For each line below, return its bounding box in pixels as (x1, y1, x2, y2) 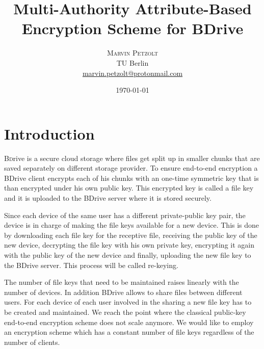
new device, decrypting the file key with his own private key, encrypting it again (4, 239, 254, 250)
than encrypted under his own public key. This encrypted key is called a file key (4, 182, 254, 193)
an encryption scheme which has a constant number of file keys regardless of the (4, 327, 254, 337)
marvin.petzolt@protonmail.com (82, 67, 183, 78)
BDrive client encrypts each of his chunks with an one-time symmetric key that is (4, 172, 259, 183)
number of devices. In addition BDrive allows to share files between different (4, 286, 243, 297)
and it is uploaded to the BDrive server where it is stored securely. (4, 193, 212, 203)
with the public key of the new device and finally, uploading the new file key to (4, 249, 251, 260)
